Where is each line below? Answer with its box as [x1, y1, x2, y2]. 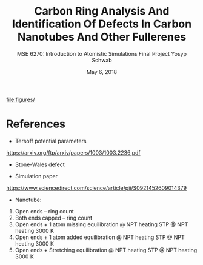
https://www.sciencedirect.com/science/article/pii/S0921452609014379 [6, 184, 187, 192]
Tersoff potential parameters [15, 137, 87, 144]
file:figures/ [6, 96, 35, 103]
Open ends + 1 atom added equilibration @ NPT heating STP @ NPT [15, 233, 185, 241]
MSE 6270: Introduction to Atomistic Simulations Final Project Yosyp [17, 50, 187, 57]
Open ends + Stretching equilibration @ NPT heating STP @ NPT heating [15, 246, 198, 253]
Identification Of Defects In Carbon [12, 17, 192, 31]
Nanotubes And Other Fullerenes [17, 30, 187, 44]
